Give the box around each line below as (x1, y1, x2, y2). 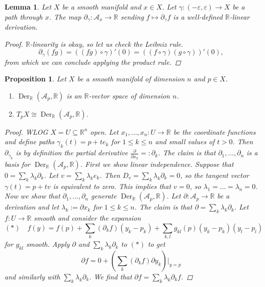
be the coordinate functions (173, 126, 256, 137)
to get (148, 239, 165, 249)
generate (91, 190, 117, 201)
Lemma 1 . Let (5, 2, 51, 12)
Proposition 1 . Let (5, 73, 66, 84)
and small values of (155, 136, 215, 147)
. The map (49, 11, 81, 22)
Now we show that (5, 190, 60, 201)
